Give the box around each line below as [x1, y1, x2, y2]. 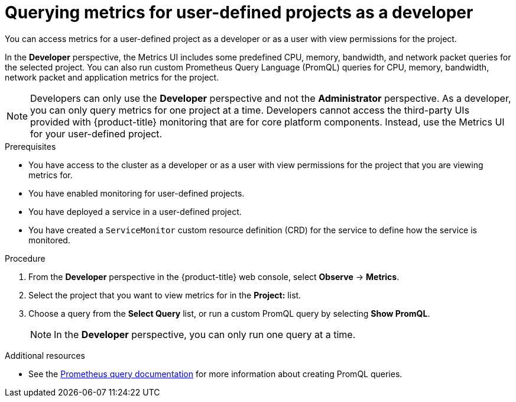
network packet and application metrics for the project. [5, 72, 219, 82]
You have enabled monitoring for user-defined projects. [28, 188, 245, 198]
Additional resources [5, 350, 85, 361]
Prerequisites [5, 141, 56, 152]
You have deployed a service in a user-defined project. [28, 206, 242, 217]
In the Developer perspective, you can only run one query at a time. [54, 328, 356, 340]
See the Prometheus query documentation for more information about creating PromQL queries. [28, 368, 403, 379]
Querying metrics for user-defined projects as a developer [5, 2, 473, 22]
